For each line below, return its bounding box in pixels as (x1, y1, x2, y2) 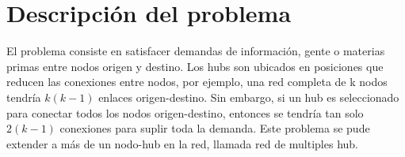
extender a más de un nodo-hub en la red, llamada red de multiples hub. (6, 135, 359, 151)
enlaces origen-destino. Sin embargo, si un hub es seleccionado (98, 88, 399, 105)
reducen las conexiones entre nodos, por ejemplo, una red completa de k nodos (6, 73, 388, 90)
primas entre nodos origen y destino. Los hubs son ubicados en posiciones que (6, 58, 384, 74)
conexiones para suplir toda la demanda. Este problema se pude (59, 120, 370, 136)
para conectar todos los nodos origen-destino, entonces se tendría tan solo (6, 104, 364, 121)
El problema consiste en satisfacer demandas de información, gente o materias (6, 43, 385, 59)
